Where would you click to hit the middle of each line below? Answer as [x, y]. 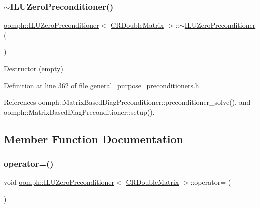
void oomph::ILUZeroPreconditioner [59, 182]
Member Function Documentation [94, 139]
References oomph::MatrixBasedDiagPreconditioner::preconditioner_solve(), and [127, 102]
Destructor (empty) [34, 68]
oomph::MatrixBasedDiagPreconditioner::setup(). [79, 112]
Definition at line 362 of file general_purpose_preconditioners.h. [103, 85]
